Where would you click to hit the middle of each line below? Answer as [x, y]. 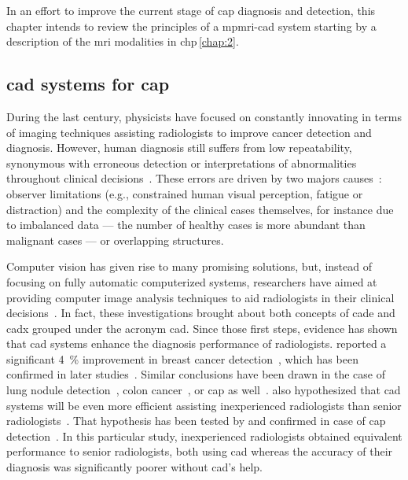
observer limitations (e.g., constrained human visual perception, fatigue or [185, 193]
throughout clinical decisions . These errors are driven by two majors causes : [194, 178]
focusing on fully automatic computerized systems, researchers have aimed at [192, 281]
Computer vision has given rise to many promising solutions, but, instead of [189, 266]
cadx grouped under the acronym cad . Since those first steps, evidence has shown [202, 328]
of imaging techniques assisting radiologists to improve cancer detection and [189, 132]
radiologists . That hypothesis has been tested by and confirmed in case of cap [196, 421]
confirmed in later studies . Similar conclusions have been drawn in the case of [196, 374]
